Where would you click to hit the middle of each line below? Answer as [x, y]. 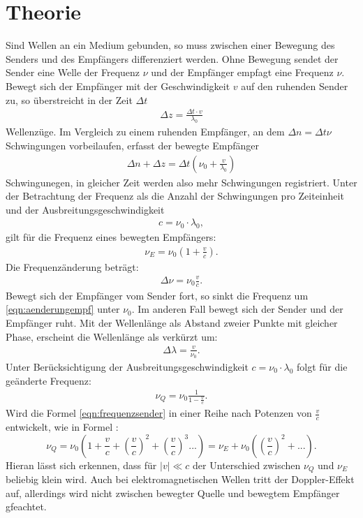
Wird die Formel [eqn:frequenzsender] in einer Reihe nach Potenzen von [159, 413]
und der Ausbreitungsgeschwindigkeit [85, 209]
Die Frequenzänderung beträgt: [72, 266]
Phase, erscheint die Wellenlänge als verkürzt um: [112, 336]
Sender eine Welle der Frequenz [73, 72]
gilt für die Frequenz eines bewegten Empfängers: [111, 237]
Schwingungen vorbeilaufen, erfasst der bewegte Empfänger [132, 146]
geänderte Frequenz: [49, 380]
